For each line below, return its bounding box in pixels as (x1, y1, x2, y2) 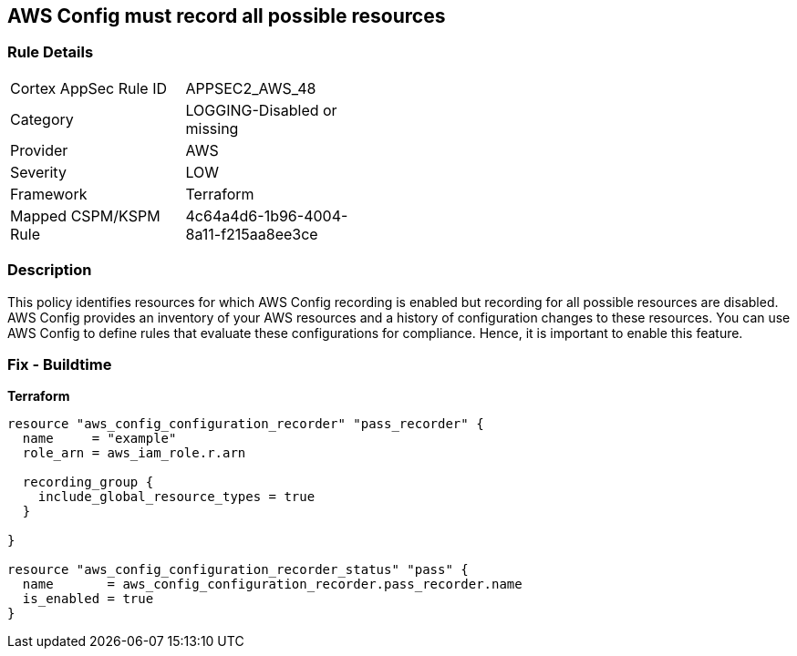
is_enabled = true (22, 591, 154, 607)
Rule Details (7, 43, 94, 62)
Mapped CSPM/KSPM (10, 206, 160, 225)
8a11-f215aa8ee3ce (185, 224, 318, 243)
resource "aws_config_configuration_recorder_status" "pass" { (7, 562, 469, 578)
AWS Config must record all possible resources (7, 5, 446, 27)
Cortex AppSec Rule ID (10, 78, 168, 97)
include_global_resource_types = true (37, 489, 316, 505)
